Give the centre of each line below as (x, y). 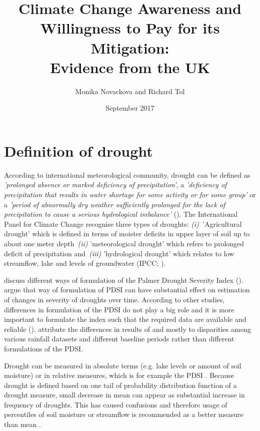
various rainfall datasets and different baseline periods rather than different (119, 339)
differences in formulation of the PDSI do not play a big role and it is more (119, 309)
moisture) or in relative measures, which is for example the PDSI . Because (119, 375)
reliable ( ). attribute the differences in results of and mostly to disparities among (128, 329)
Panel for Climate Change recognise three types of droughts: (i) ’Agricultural (123, 224)
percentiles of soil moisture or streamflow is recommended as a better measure (124, 414)
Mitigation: (130, 47)
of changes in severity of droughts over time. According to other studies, (114, 299)
